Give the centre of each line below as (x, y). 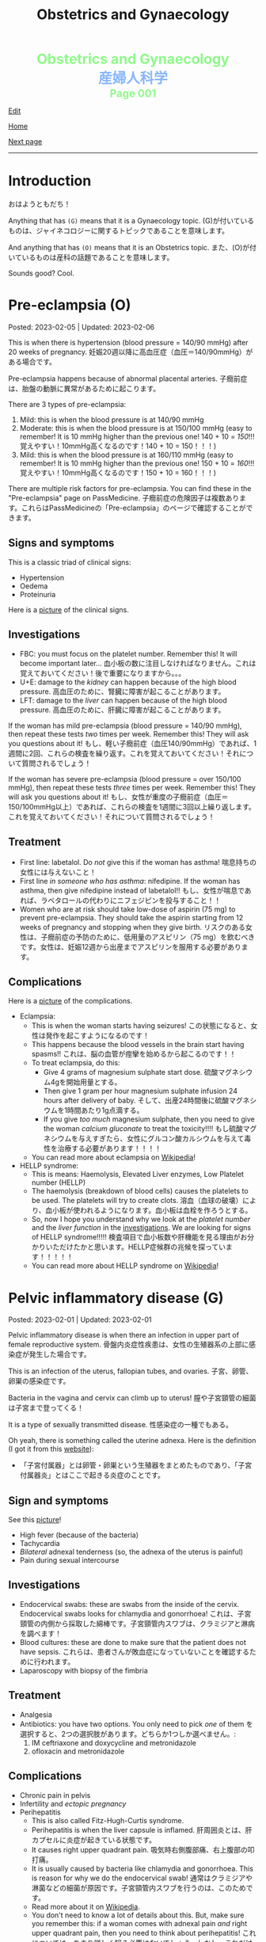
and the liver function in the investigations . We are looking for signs (141, 1228)
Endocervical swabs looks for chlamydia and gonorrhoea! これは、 (128, 1613)
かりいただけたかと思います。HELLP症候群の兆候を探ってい (129, 1247)
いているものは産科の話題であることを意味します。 (91, 257)
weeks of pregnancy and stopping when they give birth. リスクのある (132, 927)
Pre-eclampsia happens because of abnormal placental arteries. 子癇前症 (128, 379)
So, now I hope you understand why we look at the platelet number (141, 1219)
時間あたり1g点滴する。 (105, 1110)
